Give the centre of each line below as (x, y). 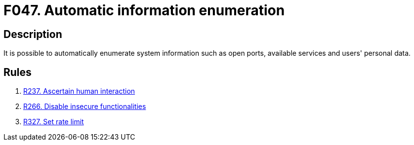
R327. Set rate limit (54, 122)
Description (33, 34)
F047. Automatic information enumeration (144, 10)
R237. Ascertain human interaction (79, 91)
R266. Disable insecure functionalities (85, 107)
